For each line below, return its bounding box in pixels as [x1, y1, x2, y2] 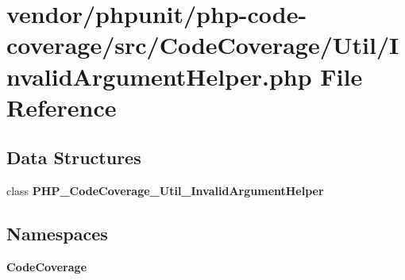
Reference [6, 90, 117, 123]
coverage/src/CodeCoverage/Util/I [6, 29, 399, 61]
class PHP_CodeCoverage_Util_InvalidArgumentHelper [6, 182, 324, 199]
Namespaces [6, 221, 108, 246]
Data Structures [6, 145, 141, 170]
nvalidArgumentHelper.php [6, 59, 312, 92]
